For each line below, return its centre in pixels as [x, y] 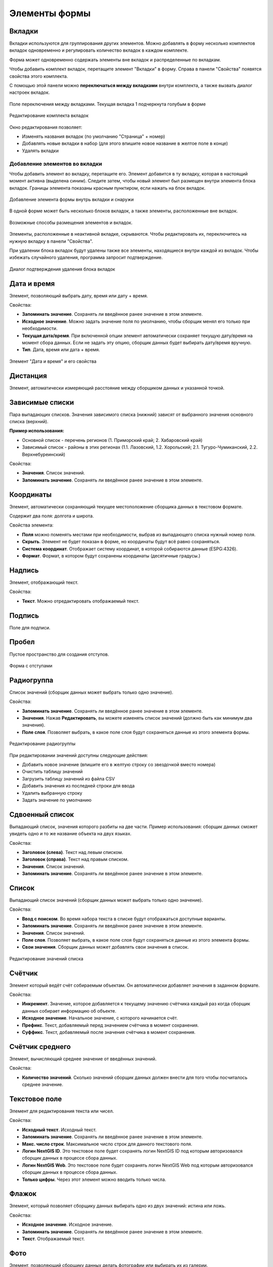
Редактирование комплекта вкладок [49, 116]
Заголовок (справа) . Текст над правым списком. [75, 860]
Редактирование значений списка [46, 958]
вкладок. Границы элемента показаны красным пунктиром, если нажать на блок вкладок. [107, 188]
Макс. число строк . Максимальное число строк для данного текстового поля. [107, 1144]
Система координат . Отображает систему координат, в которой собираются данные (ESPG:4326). [130, 549]
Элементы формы [50, 13]
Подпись [24, 616]
